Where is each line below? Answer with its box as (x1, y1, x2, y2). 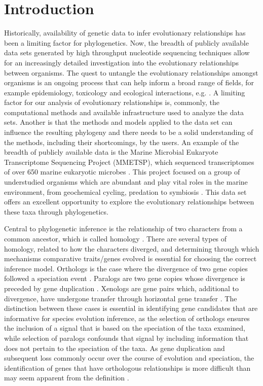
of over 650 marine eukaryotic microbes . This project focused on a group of (4, 166, 240, 177)
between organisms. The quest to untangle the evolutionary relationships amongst (4, 67, 258, 78)
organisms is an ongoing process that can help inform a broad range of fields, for (4, 77, 254, 88)
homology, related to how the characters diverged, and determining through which (4, 243, 259, 254)
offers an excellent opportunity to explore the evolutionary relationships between (4, 196, 254, 207)
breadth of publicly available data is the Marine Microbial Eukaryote (4, 147, 218, 157)
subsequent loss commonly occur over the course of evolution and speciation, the (4, 353, 254, 363)
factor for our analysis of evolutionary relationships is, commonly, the (4, 97, 219, 108)
